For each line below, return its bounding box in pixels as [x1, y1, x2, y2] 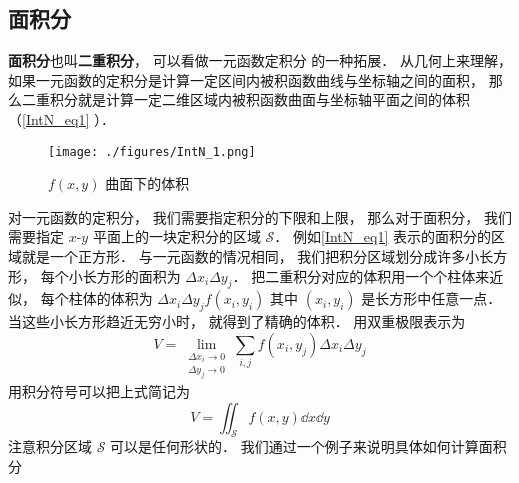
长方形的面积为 [82, 265, 181, 286]
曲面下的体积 [105, 173, 190, 194]
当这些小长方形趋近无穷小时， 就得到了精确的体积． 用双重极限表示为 [8, 311, 466, 332]
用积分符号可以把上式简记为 [8, 381, 190, 402]
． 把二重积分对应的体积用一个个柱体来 [232, 265, 490, 286]
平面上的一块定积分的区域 [92, 226, 261, 247]
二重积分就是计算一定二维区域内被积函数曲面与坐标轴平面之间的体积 [21, 89, 470, 110]
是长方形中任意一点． [361, 288, 502, 309]
